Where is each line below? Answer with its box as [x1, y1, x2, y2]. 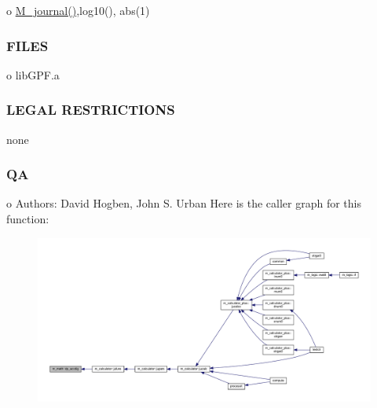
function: [6, 211, 49, 227]
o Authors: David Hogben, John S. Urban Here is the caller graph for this [6, 195, 362, 211]
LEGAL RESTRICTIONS [6, 100, 175, 119]
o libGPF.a [6, 66, 60, 83]
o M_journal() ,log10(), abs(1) [6, 2, 150, 18]
